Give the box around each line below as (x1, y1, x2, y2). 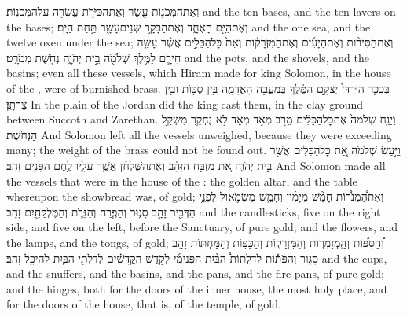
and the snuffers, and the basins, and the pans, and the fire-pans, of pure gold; (6, 265, 384, 282)
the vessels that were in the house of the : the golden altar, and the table (6, 172, 357, 189)
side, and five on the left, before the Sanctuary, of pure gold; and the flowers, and (6, 219, 398, 235)
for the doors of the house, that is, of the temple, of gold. (6, 296, 281, 312)
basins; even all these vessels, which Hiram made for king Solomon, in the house (6, 65, 391, 81)
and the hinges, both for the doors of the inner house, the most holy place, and (6, 280, 387, 297)
